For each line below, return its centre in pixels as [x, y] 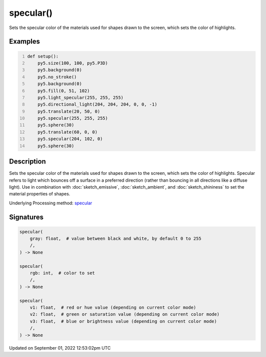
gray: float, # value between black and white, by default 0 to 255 [116, 239]
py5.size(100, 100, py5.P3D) [73, 63]
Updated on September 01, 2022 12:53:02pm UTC [60, 348]
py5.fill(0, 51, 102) [64, 91]
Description [28, 162]
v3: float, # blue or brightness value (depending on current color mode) [123, 321]
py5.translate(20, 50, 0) [69, 111]
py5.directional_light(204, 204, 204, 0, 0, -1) [98, 104]
